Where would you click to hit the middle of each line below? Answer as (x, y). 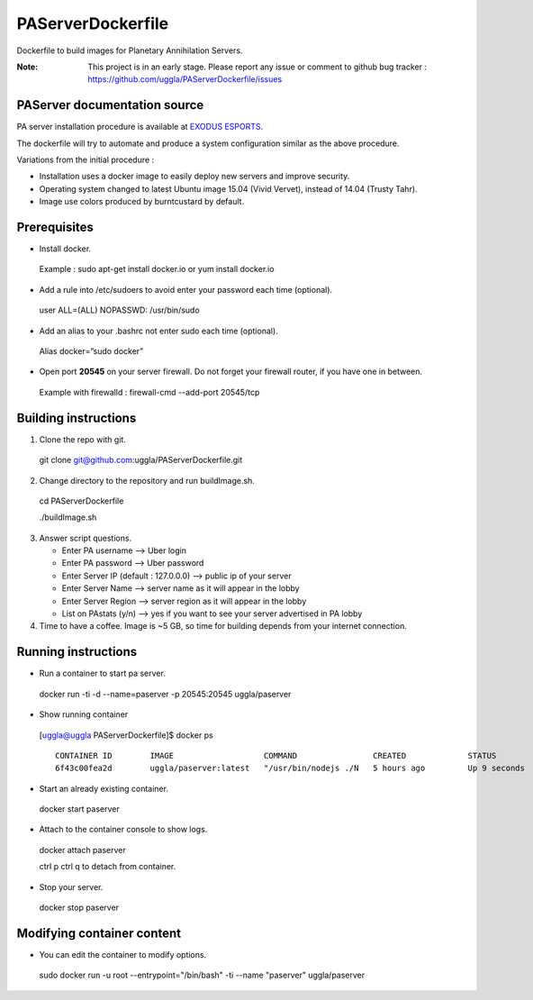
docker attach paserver (82, 850)
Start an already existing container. (104, 788)
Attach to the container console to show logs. (123, 830)
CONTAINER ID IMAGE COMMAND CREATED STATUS (276, 755)
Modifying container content (99, 933)
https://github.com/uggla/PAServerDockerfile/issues (185, 79)
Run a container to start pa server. (102, 673)
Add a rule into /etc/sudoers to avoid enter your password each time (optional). (186, 289)
